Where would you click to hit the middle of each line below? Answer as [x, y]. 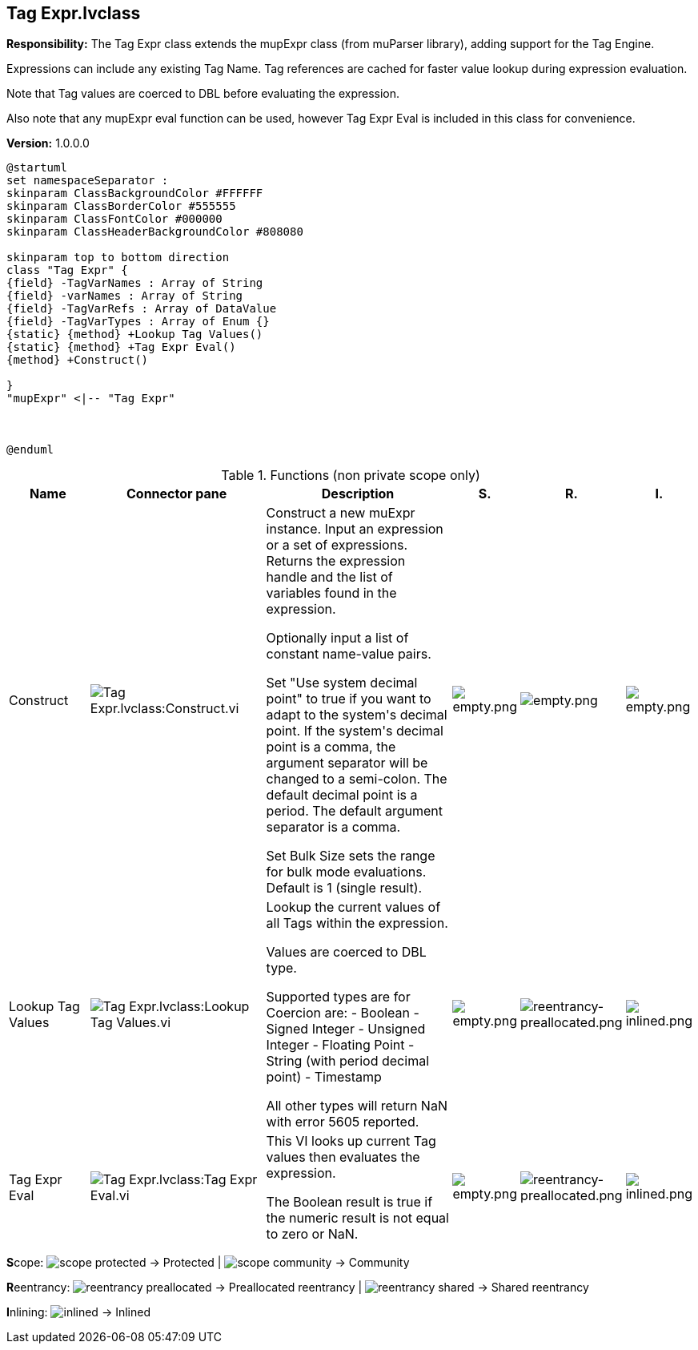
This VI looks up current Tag [351, 1141]
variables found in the [331, 593]
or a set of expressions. [337, 545]
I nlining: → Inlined [78, 1312]
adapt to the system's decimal [357, 715]
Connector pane [177, 494]
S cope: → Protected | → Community [208, 1263]
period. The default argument [355, 811]
